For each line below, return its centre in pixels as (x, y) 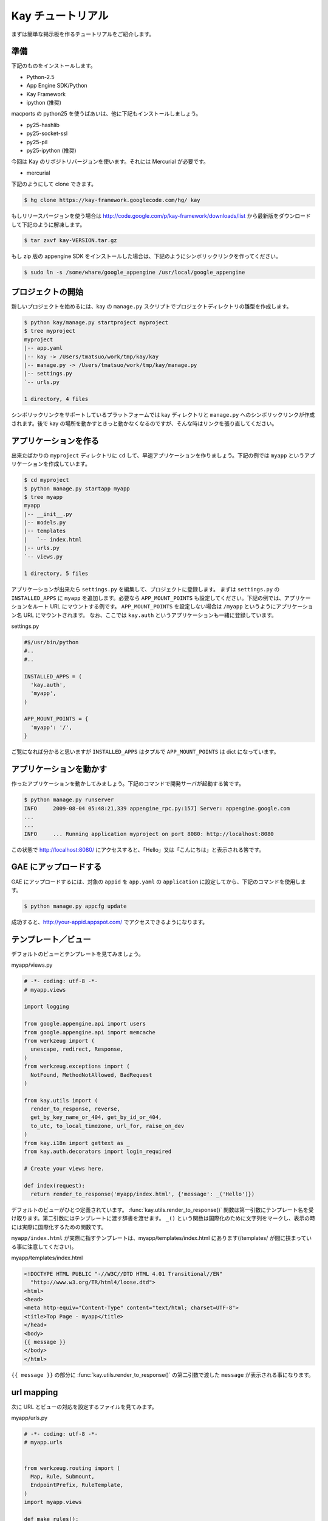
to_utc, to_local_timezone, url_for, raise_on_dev (108, 1126)
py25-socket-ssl (47, 133)
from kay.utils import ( (61, 1100)
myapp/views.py (32, 965)
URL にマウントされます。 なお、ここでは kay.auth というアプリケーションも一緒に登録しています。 (150, 615)
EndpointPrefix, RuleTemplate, (77, 1485)
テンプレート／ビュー (51, 939)
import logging (46, 1007)
